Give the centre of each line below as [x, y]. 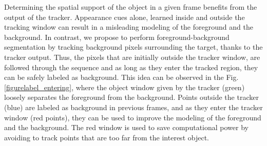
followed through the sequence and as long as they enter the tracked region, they [131, 67]
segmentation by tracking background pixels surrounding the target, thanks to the [133, 47]
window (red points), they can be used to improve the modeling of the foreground [133, 117]
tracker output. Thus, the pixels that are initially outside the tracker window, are [132, 57]
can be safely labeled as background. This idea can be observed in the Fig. [121, 77]
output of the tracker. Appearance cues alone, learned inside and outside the [125, 17]
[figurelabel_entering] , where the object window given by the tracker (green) [125, 87]
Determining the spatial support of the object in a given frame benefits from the [131, 7]
